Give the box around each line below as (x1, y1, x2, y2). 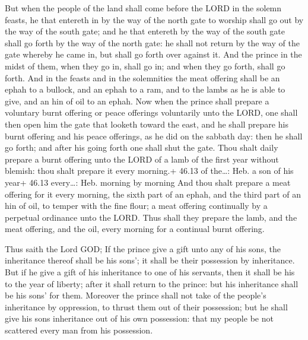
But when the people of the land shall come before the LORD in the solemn (5, 2, 282, 14)
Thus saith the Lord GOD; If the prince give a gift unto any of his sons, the (5, 242, 281, 255)
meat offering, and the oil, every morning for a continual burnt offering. (5, 223, 265, 235)
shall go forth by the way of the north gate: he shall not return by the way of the (5, 36, 300, 49)
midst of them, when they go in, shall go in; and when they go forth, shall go (5, 59, 285, 72)
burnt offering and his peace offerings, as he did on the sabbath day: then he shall (5, 129, 303, 142)
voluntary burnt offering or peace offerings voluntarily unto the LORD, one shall (5, 106, 298, 119)
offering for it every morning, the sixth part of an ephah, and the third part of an (5, 188, 301, 200)
